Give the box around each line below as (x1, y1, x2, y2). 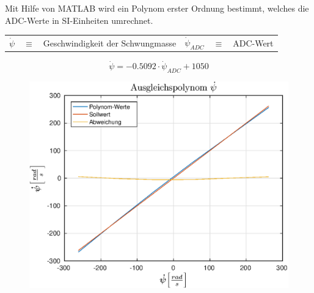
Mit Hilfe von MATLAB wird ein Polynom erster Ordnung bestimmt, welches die (5, 2, 309, 14)
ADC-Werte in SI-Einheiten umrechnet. (5, 13, 153, 26)
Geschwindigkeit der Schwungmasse (43, 36, 177, 49)
